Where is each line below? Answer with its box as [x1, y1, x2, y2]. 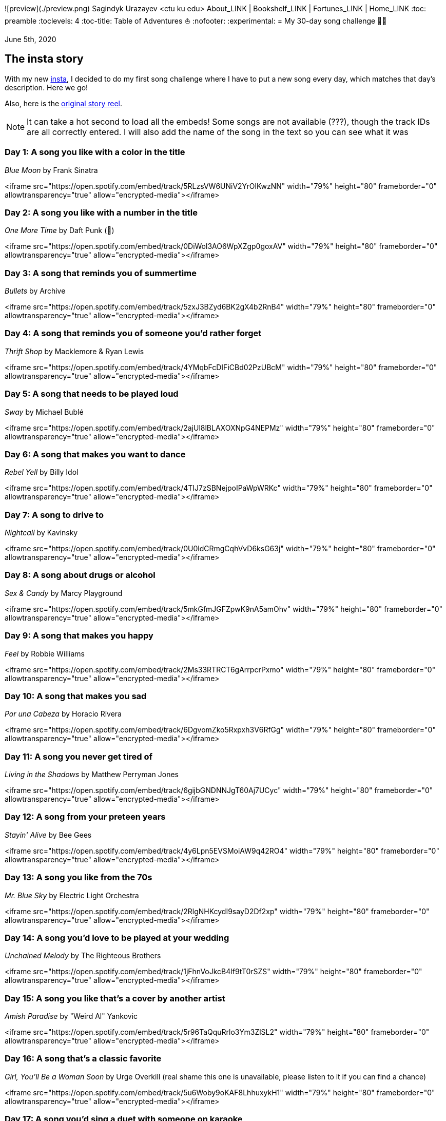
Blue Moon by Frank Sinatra [5, 165, 98, 175]
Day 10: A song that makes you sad [5, 690, 147, 701]
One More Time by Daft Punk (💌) [5, 226, 114, 235]
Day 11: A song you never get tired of [5, 751, 153, 762]
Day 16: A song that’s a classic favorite [5, 1053, 162, 1064]
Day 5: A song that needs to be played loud [5, 389, 179, 399]
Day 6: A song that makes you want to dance [5, 449, 186, 459]
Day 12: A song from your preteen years [5, 811, 166, 822]
